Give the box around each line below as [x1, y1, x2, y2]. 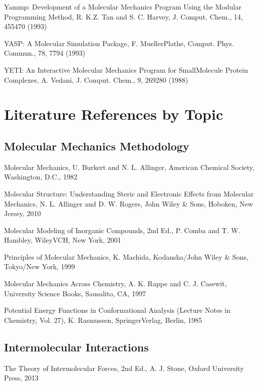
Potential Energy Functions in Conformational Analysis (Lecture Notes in [4, 305, 230, 315]
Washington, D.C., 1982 [4, 171, 78, 182]
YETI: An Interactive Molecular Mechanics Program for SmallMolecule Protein [4, 64, 248, 75]
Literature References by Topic [4, 104, 223, 124]
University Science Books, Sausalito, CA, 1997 [4, 288, 146, 298]
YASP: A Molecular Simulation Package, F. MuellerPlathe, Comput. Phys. [4, 38, 234, 48]
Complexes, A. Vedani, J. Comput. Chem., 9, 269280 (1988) [4, 74, 188, 85]
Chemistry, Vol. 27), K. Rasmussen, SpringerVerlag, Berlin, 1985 [4, 314, 202, 325]
